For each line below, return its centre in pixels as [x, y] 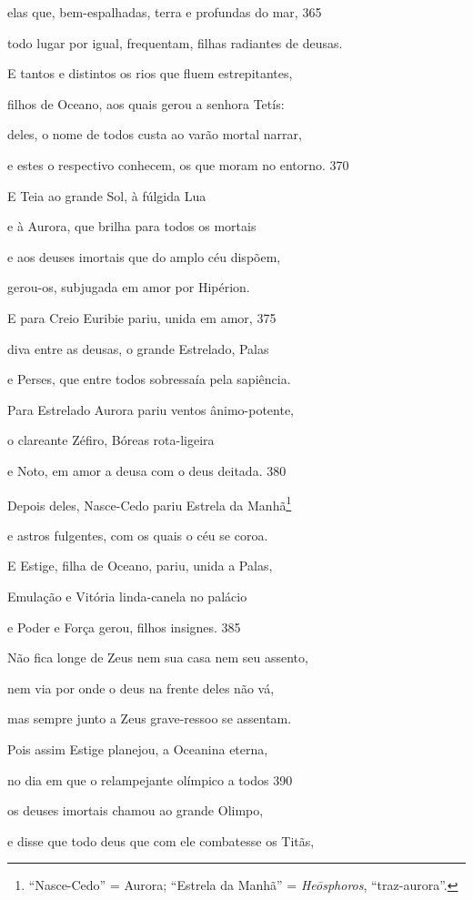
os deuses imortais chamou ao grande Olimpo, [136, 810]
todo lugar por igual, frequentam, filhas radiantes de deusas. [175, 42]
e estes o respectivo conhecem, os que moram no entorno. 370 [178, 164]
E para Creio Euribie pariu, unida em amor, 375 [142, 317]
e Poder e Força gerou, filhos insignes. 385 [124, 627]
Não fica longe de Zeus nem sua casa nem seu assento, [158, 657]
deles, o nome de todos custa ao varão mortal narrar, [155, 134]
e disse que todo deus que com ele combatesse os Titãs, [161, 840]
